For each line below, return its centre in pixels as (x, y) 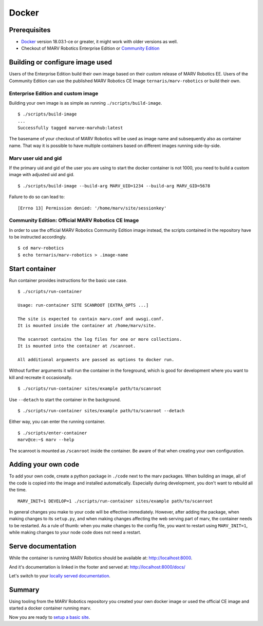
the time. (18, 490)
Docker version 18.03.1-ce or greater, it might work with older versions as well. (100, 42)
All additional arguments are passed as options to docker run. (96, 360)
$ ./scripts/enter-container (52, 433)
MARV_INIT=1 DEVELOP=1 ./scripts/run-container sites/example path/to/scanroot (115, 501)
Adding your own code (44, 465)
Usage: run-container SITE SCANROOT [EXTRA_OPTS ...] (83, 305)
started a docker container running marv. (50, 608)
